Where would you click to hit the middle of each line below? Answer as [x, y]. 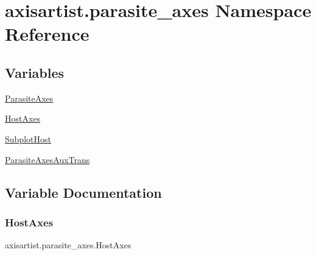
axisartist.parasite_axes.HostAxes [68, 245]
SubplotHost [28, 138]
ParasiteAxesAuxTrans [47, 159]
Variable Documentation [83, 192]
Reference [47, 34]
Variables [35, 72]
